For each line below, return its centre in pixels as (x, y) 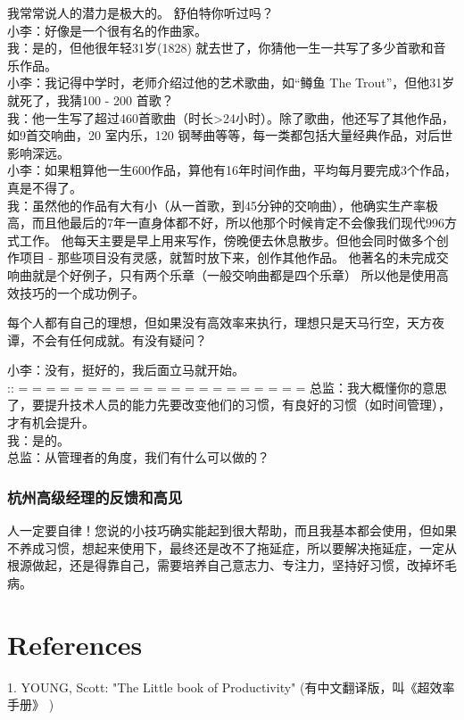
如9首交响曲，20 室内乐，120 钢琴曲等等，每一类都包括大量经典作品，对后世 (230, 135)
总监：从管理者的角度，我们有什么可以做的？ (138, 457)
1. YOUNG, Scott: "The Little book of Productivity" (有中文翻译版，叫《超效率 (231, 687)
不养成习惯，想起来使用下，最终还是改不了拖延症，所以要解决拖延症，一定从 (232, 547)
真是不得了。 (45, 187)
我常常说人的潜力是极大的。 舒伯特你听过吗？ (141, 12)
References (75, 644)
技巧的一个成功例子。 (82, 292)
